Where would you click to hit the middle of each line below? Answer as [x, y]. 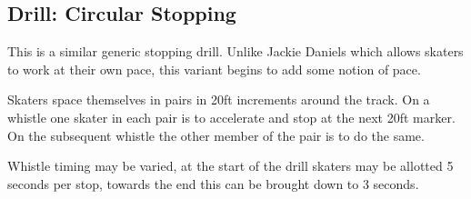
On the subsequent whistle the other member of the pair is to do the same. [216, 135]
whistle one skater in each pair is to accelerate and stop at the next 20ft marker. [231, 117]
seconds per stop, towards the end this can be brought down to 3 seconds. [213, 183]
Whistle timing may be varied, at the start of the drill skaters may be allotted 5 [230, 166]
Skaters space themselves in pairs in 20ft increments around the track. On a [219, 99]
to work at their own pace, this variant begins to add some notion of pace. [214, 69]
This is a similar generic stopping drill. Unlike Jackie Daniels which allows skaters [235, 51]
